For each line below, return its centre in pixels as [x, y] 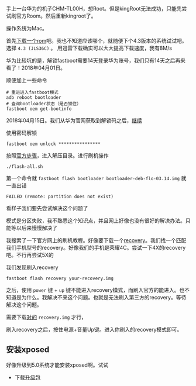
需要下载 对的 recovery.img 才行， [46, 317]
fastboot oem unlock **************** [53, 144]
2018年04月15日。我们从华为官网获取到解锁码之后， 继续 [74, 120]
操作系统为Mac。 [27, 28]
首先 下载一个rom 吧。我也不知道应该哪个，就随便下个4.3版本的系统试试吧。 [97, 41]
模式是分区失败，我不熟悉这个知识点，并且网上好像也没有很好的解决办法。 [96, 220]
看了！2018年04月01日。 [36, 68]
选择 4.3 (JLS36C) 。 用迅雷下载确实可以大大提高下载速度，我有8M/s [89, 48]
